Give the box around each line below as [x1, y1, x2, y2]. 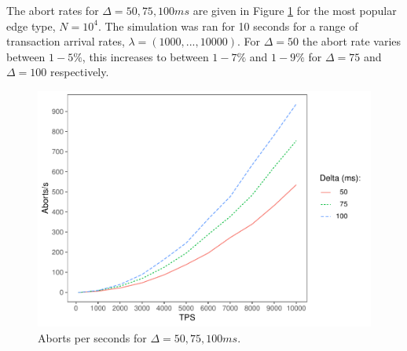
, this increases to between [82, 48, 209, 64]
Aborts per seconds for [38, 330, 147, 346]
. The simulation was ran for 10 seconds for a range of [97, 17, 358, 34]
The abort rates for [6, 2, 99, 18]
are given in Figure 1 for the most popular [192, 2, 397, 18]
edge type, [6, 17, 56, 34]
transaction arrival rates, [6, 33, 125, 49]
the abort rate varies [302, 33, 401, 49]
